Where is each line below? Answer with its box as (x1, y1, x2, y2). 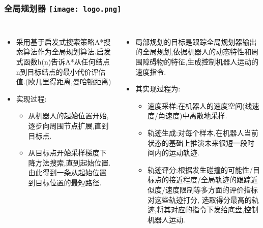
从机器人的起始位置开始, (28, 110, 109, 121)
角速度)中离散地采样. (158, 110, 227, 121)
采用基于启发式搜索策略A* (16, 36, 104, 47)
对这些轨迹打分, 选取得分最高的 (148, 194, 252, 205)
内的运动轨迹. (155, 147, 199, 158)
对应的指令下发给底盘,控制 (170, 204, 258, 215)
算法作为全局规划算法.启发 (23, 46, 111, 57)
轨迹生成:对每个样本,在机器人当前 (148, 127, 258, 138)
